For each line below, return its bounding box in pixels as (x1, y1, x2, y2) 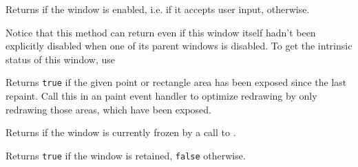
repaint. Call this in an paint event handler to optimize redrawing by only (6, 89, 317, 103)
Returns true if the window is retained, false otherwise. (6, 148, 246, 162)
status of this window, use (6, 52, 115, 66)
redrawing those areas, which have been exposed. (6, 102, 211, 116)
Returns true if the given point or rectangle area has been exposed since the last (6, 75, 347, 89)
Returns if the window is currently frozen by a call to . (6, 125, 236, 140)
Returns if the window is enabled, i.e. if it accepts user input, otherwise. (6, 2, 310, 16)
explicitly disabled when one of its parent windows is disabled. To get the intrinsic (6, 38, 352, 53)
